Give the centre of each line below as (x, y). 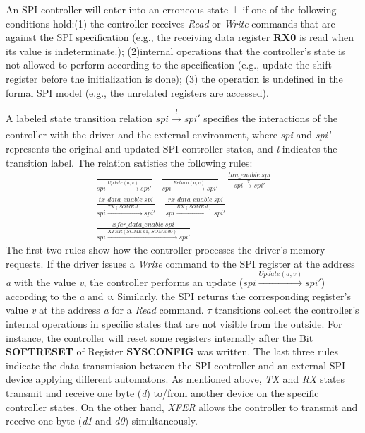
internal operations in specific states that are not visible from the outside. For (174, 323)
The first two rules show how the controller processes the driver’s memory (166, 250)
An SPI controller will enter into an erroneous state (117, 9)
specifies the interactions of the (270, 118)
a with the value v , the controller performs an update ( (125, 282)
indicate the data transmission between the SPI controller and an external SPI (176, 365)
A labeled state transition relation (79, 118)
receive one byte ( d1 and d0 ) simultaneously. (102, 421)
